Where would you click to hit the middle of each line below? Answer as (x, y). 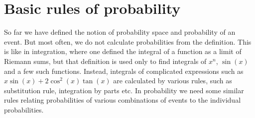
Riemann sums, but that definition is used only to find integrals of (105, 61)
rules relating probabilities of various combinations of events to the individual (123, 100)
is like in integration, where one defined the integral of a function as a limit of (123, 51)
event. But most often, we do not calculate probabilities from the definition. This (128, 41)
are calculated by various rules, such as (173, 81)
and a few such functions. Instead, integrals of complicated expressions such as (124, 71)
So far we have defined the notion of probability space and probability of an (120, 32)
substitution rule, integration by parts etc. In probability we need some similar (124, 90)
